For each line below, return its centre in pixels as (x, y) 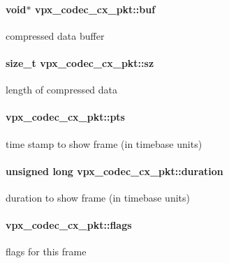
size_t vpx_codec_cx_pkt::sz (80, 62)
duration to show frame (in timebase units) (98, 197)
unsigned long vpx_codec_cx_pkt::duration (114, 171)
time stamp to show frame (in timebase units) (104, 143)
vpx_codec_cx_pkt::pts (65, 117)
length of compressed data (62, 90)
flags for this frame (46, 251)
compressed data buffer (55, 35)
